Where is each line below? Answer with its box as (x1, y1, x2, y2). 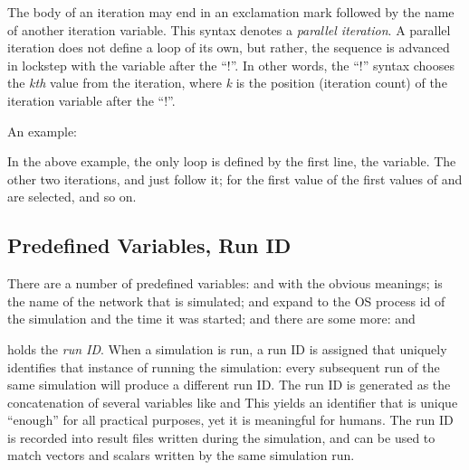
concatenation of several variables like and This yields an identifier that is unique (7, 392, 458, 411)
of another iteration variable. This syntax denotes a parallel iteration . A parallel (7, 20, 451, 39)
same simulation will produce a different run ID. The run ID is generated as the (7, 375, 451, 394)
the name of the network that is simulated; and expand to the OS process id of (7, 291, 445, 310)
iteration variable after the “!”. (7, 90, 176, 109)
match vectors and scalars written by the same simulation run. (7, 446, 355, 465)
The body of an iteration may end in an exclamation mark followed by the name (7, 3, 455, 21)
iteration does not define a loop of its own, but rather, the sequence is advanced (7, 38, 450, 57)
